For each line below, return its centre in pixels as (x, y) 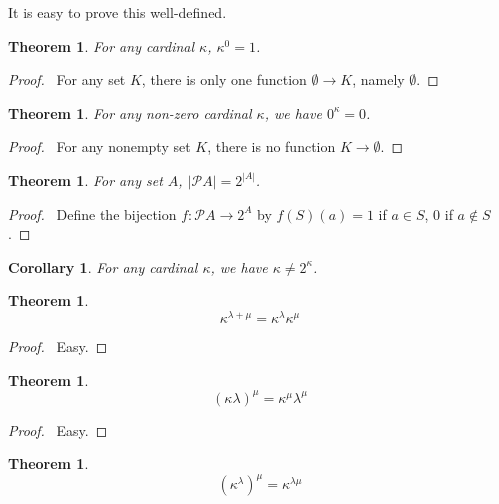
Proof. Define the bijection (92, 213)
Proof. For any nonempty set (99, 146)
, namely (378, 79)
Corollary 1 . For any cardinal (103, 266)
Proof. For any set (67, 79)
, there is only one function (224, 79)
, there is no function (271, 146)
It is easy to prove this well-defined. (117, 12)
